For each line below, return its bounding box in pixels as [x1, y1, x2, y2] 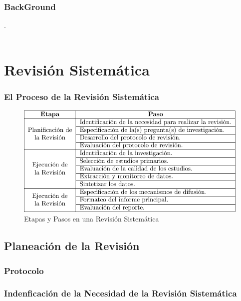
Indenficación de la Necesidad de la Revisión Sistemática [4, 287, 237, 299]
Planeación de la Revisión [4, 238, 140, 253]
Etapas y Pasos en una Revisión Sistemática [24, 213, 159, 224]
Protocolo [4, 264, 44, 276]
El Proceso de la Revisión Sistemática [4, 90, 159, 102]
